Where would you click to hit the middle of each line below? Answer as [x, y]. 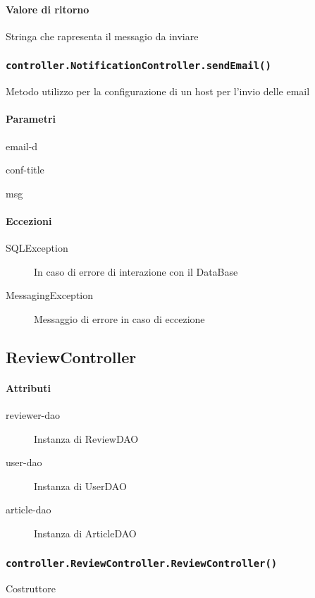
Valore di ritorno [48, 9]
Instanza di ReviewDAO [86, 438]
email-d [22, 146]
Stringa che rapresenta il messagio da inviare [102, 36]
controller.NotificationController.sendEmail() [138, 66]
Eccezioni [29, 220]
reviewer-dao [33, 415]
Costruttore [31, 588]
